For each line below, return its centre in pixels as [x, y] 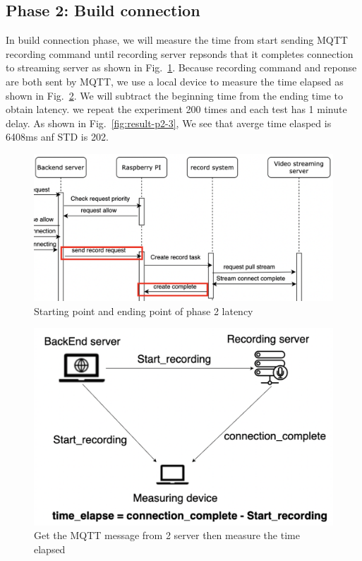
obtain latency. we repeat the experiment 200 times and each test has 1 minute [176, 109]
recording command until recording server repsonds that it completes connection [180, 53]
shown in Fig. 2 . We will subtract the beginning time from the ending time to [175, 95]
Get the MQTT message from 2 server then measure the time [167, 535]
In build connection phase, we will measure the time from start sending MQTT [177, 40]
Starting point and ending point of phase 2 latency [144, 311]
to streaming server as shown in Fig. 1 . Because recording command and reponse [181, 67]
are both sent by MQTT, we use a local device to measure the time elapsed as [175, 81]
